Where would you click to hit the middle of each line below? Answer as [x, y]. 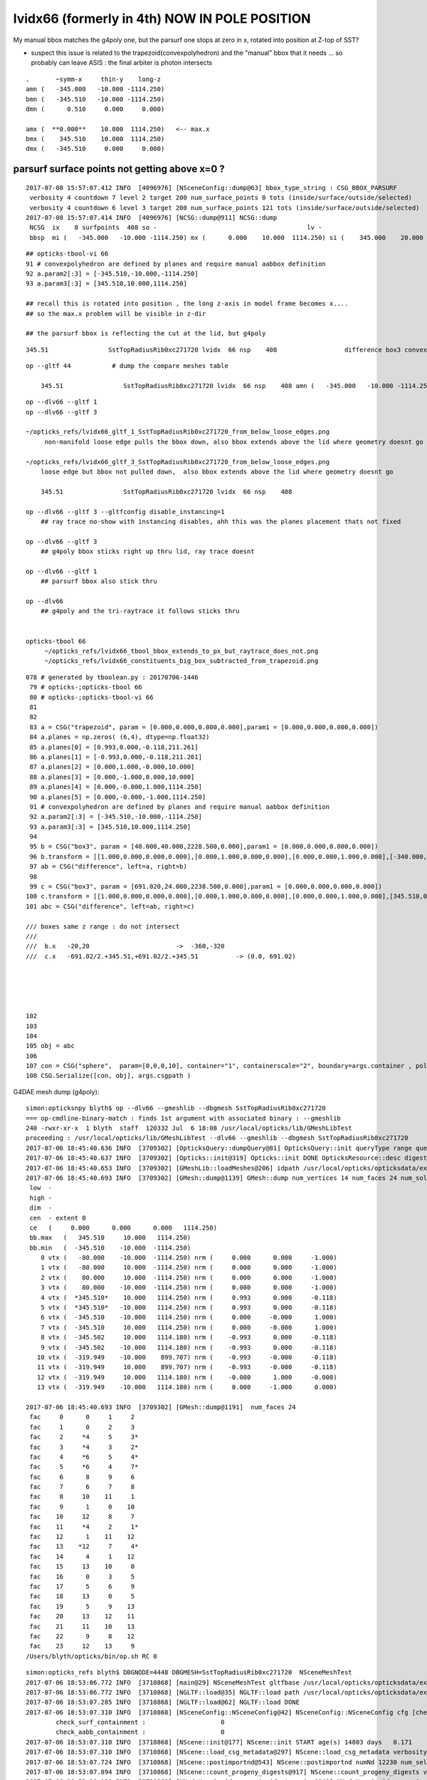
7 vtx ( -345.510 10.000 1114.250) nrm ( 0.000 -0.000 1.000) [189, 1327]
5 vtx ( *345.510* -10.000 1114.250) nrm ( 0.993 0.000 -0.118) [189, 1308]
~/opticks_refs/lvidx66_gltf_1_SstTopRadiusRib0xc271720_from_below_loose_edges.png [178, 432]
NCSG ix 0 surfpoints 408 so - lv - [176, 227]
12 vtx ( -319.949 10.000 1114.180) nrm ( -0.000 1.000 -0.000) [187, 1377]
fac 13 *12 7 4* [84, 1546]
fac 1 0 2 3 [82, 1427]
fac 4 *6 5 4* [84, 1457]
